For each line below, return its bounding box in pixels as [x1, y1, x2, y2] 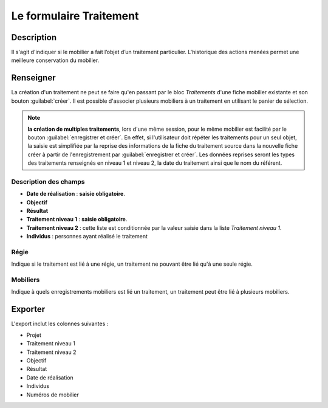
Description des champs [11, 177, 85, 185]
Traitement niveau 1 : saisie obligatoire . [26, 216, 128, 223]
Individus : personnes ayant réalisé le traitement [26, 233, 148, 240]
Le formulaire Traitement [11, 9, 139, 22]
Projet [26, 331, 42, 339]
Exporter [11, 304, 46, 314]
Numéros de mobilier [26, 391, 79, 398]
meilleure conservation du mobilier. [11, 57, 100, 64]
